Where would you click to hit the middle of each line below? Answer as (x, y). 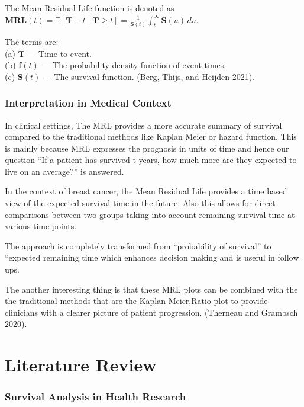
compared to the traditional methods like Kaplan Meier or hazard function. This (151, 137)
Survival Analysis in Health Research (96, 397)
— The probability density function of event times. (134, 65)
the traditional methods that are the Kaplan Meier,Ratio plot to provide (136, 301)
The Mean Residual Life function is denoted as (90, 8)
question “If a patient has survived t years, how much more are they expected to (151, 160)
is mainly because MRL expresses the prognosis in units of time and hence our (147, 148)
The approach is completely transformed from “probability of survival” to (138, 246)
